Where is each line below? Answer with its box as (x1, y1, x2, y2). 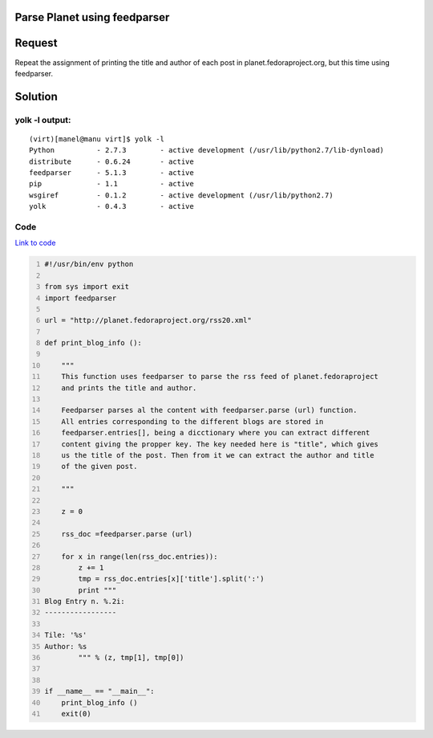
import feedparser (44, 293, 117, 303)
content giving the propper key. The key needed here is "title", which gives (61, 439, 378, 449)
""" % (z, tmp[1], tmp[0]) (78, 653, 184, 663)
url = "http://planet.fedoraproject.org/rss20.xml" (44, 316, 252, 325)
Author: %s (44, 642, 87, 650)
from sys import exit (44, 282, 130, 292)
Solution (14, 89, 58, 104)
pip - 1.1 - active (29, 179, 194, 189)
